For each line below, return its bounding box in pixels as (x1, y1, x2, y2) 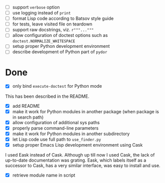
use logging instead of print (12, 10, 71, 16)
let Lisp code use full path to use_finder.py (12, 136, 101, 142)
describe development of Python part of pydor (12, 49, 108, 55)
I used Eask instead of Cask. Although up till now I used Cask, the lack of (5, 152, 155, 158)
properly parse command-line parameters (12, 125, 99, 131)
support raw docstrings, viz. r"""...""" (12, 27, 94, 33)
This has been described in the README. (5, 93, 90, 99)
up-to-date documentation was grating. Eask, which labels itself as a (5, 157, 147, 163)
